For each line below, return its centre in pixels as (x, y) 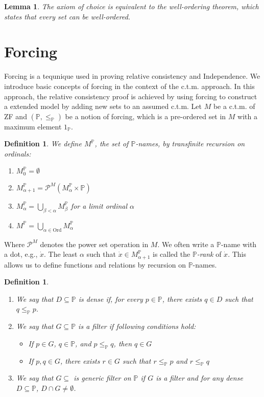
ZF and (16, 116)
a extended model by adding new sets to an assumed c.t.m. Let (103, 106)
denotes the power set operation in (94, 244)
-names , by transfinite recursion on (190, 144)
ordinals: (18, 153)
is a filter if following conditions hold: (137, 326)
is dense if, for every (111, 299)
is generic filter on (102, 378)
